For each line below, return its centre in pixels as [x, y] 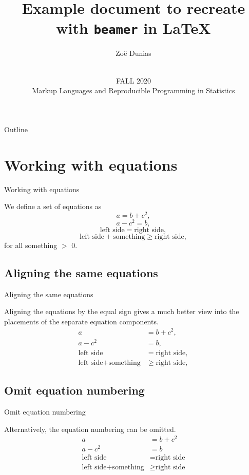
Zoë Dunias [133, 53]
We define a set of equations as [53, 206]
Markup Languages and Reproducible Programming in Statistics [133, 90]
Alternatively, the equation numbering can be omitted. [90, 429]
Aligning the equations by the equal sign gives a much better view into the [122, 311]
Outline [16, 129]
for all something [31, 245]
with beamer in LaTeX [133, 28]
